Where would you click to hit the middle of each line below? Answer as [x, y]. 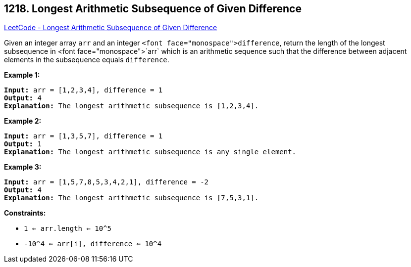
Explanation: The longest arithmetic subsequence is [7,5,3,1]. [131, 198]
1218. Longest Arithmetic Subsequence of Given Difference [153, 9]
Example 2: [23, 121]
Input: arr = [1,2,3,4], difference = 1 [83, 90]
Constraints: [25, 213]
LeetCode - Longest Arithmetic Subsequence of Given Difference [111, 28]
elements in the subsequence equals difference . [87, 60]
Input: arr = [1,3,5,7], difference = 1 [83, 136]
